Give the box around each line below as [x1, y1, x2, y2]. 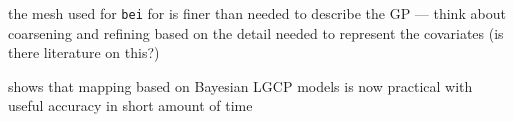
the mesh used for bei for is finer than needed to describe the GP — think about [8, 3, 506, 23]
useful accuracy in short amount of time [8, 95, 253, 116]
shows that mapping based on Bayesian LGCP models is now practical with [8, 75, 473, 96]
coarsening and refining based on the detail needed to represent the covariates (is [8, 22, 504, 43]
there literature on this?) [8, 42, 160, 63]
